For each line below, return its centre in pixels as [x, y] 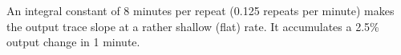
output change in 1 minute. [73, 42]
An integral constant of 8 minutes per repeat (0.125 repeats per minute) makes [200, 10]
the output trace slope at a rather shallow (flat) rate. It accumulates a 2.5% [193, 26]
